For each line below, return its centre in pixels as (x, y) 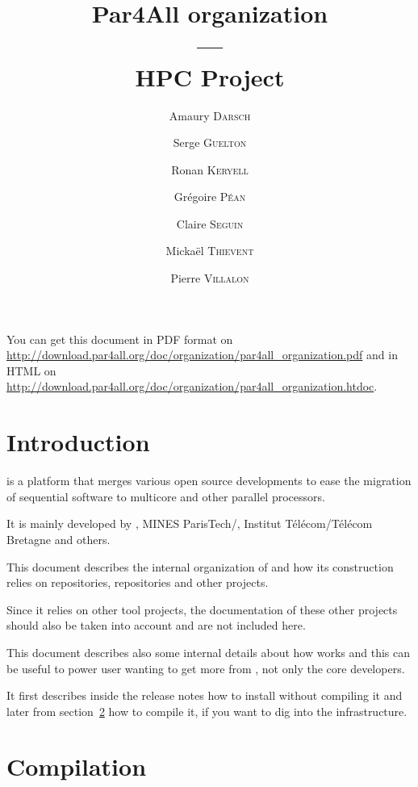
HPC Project (210, 76)
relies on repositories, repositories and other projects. (138, 582)
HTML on (31, 370)
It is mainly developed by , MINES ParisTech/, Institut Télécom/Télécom (190, 523)
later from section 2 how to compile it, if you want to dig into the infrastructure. (207, 711)
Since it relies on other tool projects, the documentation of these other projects (202, 609)
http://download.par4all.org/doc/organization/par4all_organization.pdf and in (202, 355)
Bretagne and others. (59, 539)
